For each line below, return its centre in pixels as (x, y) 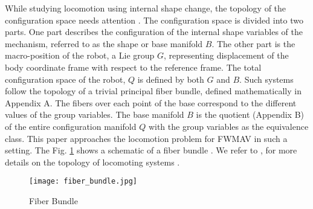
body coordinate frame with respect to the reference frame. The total (133, 67)
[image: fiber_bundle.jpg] (83, 182)
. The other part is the (253, 43)
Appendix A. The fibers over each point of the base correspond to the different (151, 102)
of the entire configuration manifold (71, 126)
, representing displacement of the (226, 55)
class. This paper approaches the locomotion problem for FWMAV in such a (146, 138)
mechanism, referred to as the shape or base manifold (104, 43)
